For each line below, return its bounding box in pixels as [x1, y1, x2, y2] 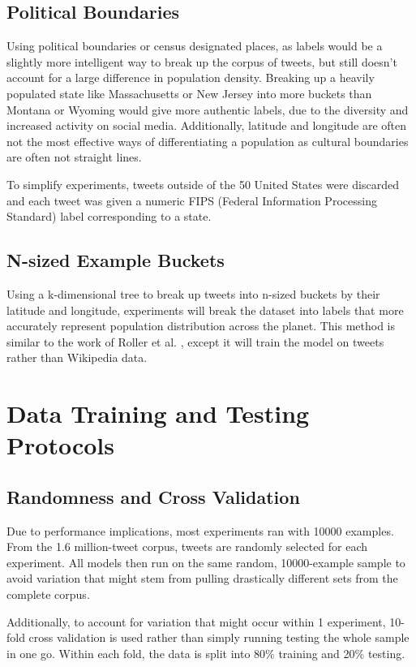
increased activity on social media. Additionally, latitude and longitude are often [6, 117, 407, 134]
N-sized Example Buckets [6, 247, 225, 273]
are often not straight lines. [6, 148, 142, 166]
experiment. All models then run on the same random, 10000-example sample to [6, 553, 405, 570]
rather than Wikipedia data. [6, 349, 148, 366]
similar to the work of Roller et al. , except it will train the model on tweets [6, 333, 384, 350]
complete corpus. [6, 586, 90, 603]
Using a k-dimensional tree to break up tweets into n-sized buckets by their [6, 285, 380, 302]
